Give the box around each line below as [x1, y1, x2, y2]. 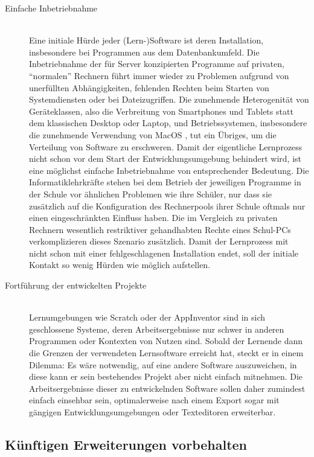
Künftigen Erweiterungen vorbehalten [5, 435, 248, 453]
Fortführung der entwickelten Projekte [5, 279, 147, 292]
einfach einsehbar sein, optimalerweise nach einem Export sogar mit [29, 394, 280, 406]
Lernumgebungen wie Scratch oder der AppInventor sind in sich [29, 311, 266, 324]
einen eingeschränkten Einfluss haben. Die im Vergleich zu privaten [29, 211, 278, 224]
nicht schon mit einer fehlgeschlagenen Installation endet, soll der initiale [29, 246, 299, 259]
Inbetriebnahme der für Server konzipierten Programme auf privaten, [29, 57, 284, 70]
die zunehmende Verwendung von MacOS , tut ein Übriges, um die [29, 128, 277, 141]
